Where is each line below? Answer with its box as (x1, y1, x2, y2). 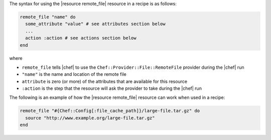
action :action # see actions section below (25, 35, 137, 41)
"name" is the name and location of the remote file (22, 71, 126, 77)
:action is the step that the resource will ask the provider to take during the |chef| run (22, 85, 202, 91)
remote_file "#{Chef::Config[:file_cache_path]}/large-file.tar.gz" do (20, 108, 200, 114)
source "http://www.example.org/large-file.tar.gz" (25, 115, 155, 120)
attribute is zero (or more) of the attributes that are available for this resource (22, 78, 188, 84)
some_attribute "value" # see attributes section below (25, 21, 166, 27)
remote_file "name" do (20, 14, 76, 20)
